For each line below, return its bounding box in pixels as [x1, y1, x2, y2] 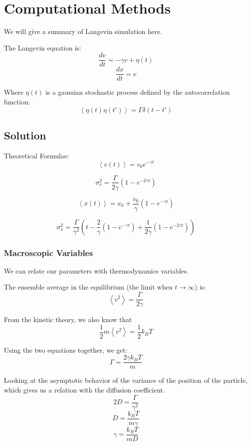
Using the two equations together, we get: [4, 344, 127, 355]
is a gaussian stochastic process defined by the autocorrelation [45, 87, 230, 97]
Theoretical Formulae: [4, 150, 69, 160]
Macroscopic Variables [4, 246, 93, 258]
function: [4, 97, 31, 107]
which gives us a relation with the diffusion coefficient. [4, 385, 165, 394]
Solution [4, 128, 47, 143]
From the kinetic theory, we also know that [4, 314, 132, 325]
